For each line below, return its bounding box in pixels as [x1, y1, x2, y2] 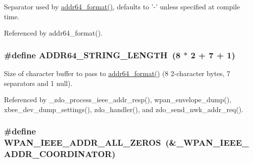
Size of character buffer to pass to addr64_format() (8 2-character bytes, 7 [4, 68, 231, 78]
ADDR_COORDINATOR [4, 148, 112, 160]
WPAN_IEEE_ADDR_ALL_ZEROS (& [4, 136, 177, 149]
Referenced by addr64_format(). [4, 28, 103, 38]
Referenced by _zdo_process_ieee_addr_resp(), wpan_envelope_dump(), [4, 94, 232, 105]
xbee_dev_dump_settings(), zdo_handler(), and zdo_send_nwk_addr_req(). [4, 104, 244, 114]
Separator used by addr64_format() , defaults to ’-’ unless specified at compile [4, 1, 240, 11]
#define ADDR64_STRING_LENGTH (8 [4, 48, 181, 61]
